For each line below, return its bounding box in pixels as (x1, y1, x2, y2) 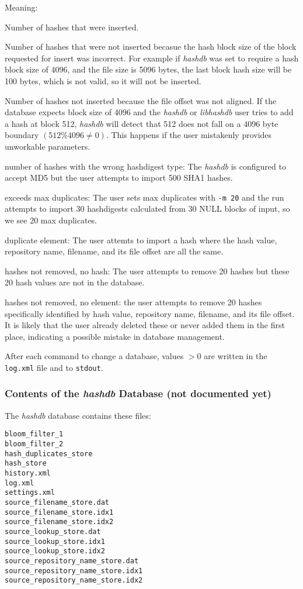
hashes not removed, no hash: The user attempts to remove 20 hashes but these (5, 264, 290, 277)
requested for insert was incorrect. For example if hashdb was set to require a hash (5, 51, 299, 64)
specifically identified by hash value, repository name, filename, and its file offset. (5, 307, 295, 319)
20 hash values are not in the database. (5, 276, 145, 288)
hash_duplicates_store (5, 449, 93, 458)
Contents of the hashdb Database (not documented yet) (5, 386, 271, 401)
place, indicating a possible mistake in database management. (5, 330, 225, 342)
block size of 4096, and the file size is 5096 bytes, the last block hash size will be (5, 63, 292, 75)
